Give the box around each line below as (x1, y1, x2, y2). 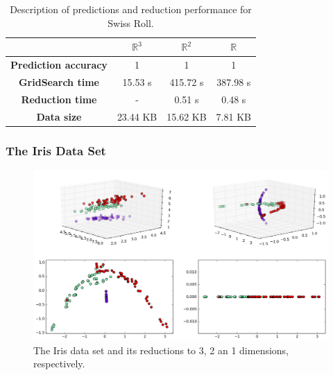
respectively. (33, 356, 85, 371)
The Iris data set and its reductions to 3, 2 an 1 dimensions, (33, 342, 289, 357)
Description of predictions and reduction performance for (10, 2, 252, 16)
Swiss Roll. (108, 15, 154, 30)
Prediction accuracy (10, 58, 108, 72)
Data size (36, 109, 82, 123)
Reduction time (21, 91, 97, 106)
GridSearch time (18, 74, 99, 89)
